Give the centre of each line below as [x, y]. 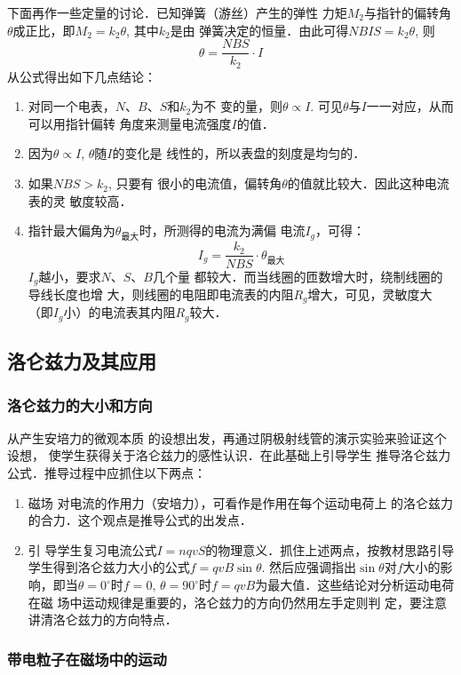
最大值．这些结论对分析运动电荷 [361, 585]
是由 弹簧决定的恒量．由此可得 [259, 30]
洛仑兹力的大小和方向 [80, 405]
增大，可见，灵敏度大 [370, 294]
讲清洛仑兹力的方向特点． [103, 619]
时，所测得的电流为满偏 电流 [222, 230]
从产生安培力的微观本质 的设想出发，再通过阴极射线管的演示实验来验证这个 [227, 437]
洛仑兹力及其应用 [82, 361]
